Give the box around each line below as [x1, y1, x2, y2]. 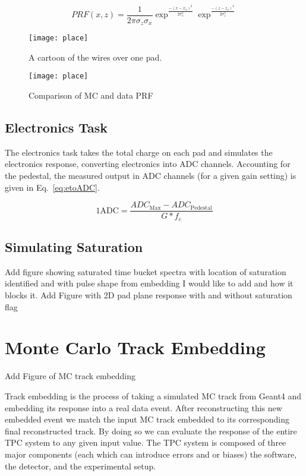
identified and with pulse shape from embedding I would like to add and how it [5, 277, 294, 289]
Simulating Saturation [5, 238, 143, 256]
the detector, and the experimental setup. [5, 459, 156, 472]
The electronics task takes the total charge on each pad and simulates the [5, 146, 273, 158]
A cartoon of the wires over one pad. [29, 51, 162, 63]
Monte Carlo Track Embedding [5, 335, 266, 360]
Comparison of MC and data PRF [29, 89, 153, 101]
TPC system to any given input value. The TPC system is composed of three [5, 436, 286, 449]
